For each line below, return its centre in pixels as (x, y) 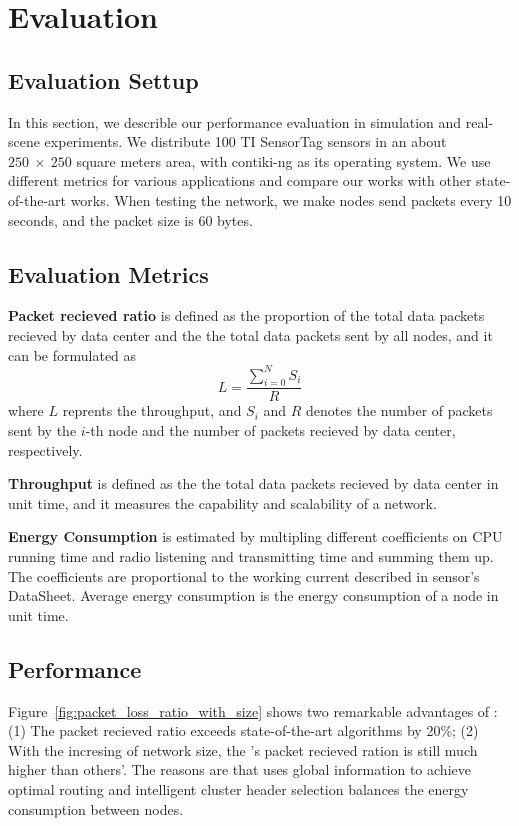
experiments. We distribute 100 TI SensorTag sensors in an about (245, 141)
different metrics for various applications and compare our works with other (240, 180)
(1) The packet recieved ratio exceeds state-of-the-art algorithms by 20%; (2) (243, 730)
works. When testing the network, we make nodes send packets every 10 (291, 199)
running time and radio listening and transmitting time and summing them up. (251, 556)
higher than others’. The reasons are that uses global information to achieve (239, 769)
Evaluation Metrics (108, 273)
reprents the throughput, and (152, 410)
